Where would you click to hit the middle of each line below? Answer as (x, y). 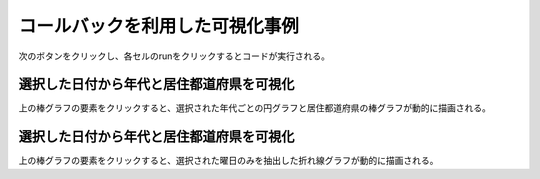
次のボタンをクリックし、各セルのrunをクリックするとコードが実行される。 (174, 56)
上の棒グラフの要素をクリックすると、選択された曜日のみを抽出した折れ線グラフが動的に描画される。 (228, 161)
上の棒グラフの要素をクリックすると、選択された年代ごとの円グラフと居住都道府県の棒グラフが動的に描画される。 (255, 108)
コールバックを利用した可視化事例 (159, 26)
